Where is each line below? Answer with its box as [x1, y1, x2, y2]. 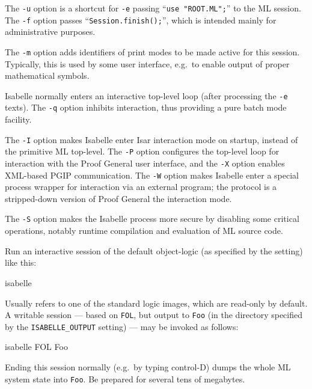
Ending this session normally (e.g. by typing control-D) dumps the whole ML [5, 361, 291, 373]
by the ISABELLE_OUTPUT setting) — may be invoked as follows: [5, 320, 239, 332]
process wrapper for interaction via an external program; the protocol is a [5, 180, 277, 193]
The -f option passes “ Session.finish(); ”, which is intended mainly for [5, 13, 277, 26]
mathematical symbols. [5, 69, 90, 82]
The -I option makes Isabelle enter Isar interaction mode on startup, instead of [5, 133, 298, 145]
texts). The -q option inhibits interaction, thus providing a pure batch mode [5, 101, 287, 114]
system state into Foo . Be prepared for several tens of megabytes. [5, 372, 245, 385]
